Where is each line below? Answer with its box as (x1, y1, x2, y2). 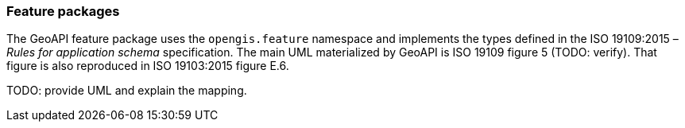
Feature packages (6, 3, 120, 19)
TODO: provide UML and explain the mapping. (6, 83, 247, 98)
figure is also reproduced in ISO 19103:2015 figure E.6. (6, 59, 289, 73)
